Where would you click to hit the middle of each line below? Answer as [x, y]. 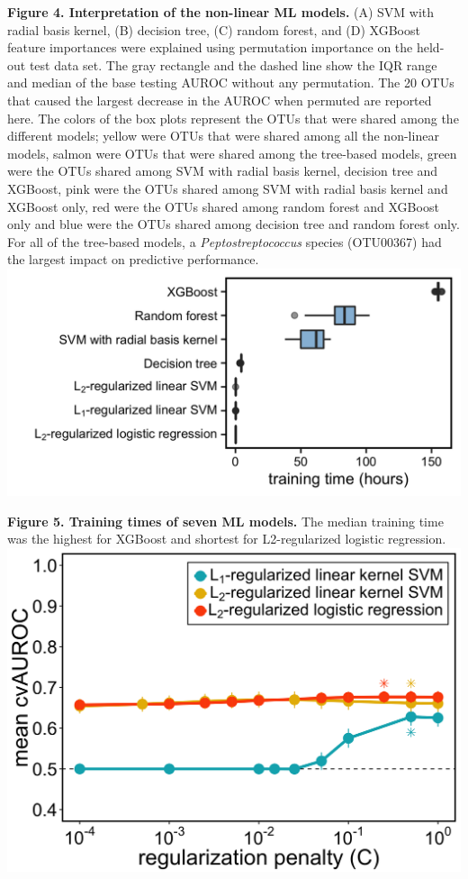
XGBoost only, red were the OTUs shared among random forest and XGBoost [223, 206]
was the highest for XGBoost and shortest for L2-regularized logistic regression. [227, 539]
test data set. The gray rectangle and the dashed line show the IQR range [233, 64]
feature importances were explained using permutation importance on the [210, 47]
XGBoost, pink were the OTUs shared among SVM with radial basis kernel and [228, 188]
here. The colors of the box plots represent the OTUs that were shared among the [233, 118]
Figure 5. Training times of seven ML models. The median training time [225, 521]
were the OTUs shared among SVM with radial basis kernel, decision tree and [223, 171]
